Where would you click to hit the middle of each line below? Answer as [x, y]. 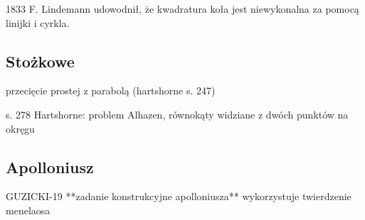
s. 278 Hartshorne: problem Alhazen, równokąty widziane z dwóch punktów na [177, 114]
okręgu [20, 128]
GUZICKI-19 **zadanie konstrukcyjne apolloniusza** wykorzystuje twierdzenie [179, 196]
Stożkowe [40, 61]
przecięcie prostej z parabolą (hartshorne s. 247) [111, 90]
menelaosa [28, 210]
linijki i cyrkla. [38, 22]
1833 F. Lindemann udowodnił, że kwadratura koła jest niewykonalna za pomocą [182, 9]
